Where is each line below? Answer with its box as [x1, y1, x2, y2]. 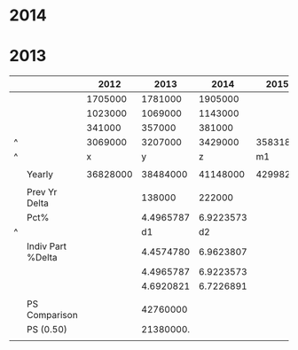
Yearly [26, 168, 53, 181]
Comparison [26, 309, 78, 322]
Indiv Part [26, 240, 67, 253]
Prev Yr [26, 186, 58, 198]
